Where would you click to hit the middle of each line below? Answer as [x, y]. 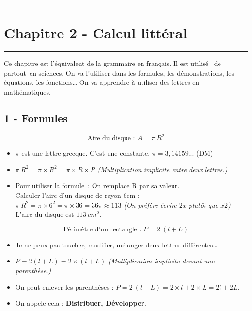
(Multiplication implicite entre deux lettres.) [163, 169]
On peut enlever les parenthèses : [64, 286]
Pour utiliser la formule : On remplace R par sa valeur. [97, 186]
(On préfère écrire [150, 205]
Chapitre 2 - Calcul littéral [96, 33]
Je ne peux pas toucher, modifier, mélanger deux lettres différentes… [116, 244]
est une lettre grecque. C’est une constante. [86, 153]
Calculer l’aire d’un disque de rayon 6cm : [77, 195]
